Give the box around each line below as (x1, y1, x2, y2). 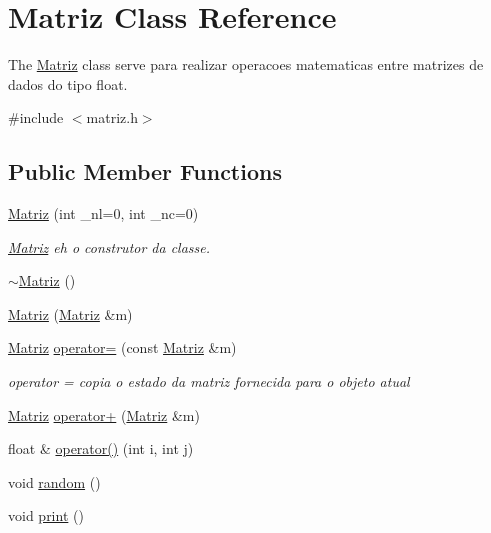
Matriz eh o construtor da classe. (8, 236, 211, 257)
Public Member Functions (8, 156, 282, 187)
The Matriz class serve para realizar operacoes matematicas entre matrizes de (8, 54, 484, 75)
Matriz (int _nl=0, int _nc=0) (8, 203, 199, 224)
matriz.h (86, 107, 138, 128)
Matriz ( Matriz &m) (8, 303, 133, 324)
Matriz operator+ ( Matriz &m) (8, 404, 200, 425)
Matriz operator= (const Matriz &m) (8, 337, 237, 358)
